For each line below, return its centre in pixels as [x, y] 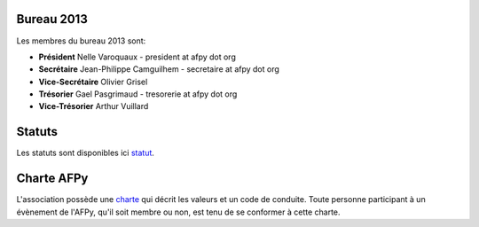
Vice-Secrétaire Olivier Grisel [93, 82]
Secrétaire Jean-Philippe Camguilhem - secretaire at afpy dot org [159, 69]
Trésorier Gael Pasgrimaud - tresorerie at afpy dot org [138, 94]
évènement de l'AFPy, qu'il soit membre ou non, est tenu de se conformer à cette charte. [178, 212]
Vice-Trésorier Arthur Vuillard [94, 106]
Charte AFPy [52, 179]
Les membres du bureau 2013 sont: [81, 41]
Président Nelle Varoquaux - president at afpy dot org [137, 57]
